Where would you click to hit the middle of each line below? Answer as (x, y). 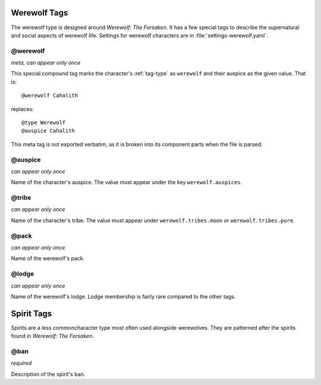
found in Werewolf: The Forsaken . (53, 336)
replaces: (22, 109)
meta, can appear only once (46, 63)
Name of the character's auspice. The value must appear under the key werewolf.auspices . (127, 182)
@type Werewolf (44, 123)
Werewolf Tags (40, 13)
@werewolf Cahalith (50, 96)
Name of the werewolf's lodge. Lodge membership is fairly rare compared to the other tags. (123, 296)
